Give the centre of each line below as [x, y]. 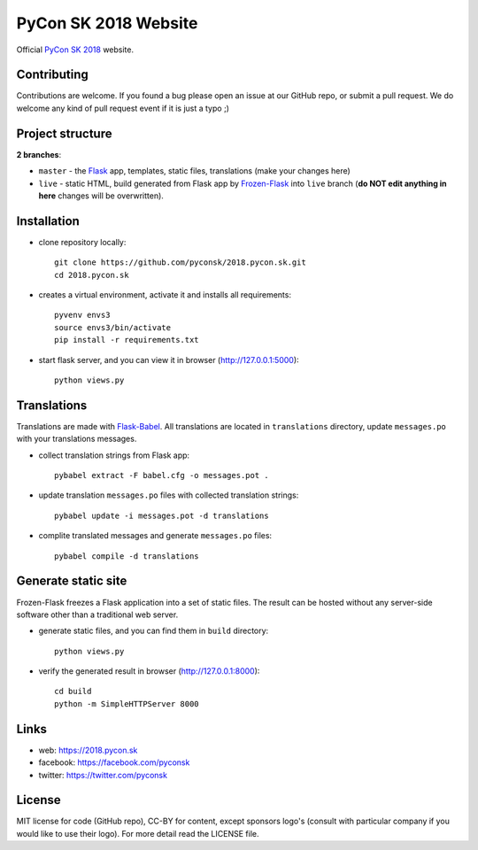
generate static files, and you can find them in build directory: [154, 631]
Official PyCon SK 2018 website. [75, 50]
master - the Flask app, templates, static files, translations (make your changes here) [195, 171]
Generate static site [72, 581]
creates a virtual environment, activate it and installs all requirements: [165, 295]
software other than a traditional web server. [97, 614]
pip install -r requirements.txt [127, 340]
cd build [73, 692]
